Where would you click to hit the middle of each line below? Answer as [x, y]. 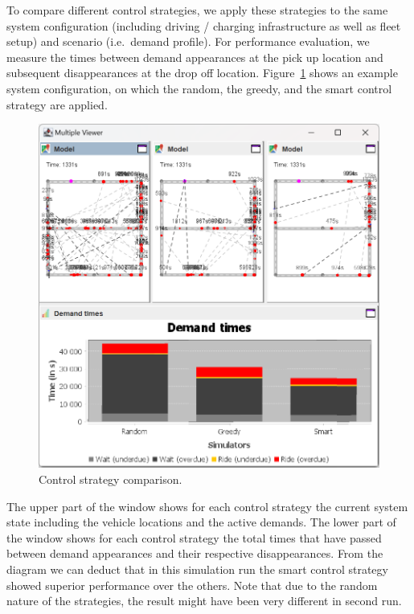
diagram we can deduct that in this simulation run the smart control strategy [197, 569]
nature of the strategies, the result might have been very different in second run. [204, 601]
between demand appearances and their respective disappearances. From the [195, 553]
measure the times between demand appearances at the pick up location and [195, 57]
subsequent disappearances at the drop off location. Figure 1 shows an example [202, 73]
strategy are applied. [57, 104]
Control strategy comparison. [111, 479]
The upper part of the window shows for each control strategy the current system [207, 506]
